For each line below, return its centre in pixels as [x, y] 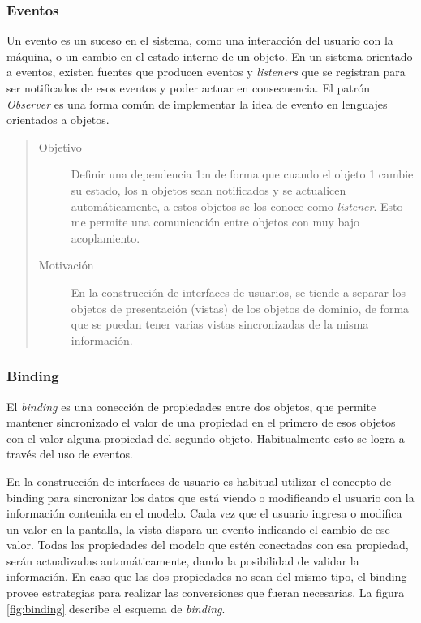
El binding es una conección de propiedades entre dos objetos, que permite [191, 406]
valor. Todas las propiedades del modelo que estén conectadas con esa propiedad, [208, 545]
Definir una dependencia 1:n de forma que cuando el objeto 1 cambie [242, 174]
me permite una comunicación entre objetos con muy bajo [215, 222]
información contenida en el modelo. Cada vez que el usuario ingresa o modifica [204, 513]
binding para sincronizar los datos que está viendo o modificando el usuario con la [210, 497]
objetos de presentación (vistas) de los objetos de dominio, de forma [240, 308]
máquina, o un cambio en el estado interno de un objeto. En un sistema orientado [210, 56]
